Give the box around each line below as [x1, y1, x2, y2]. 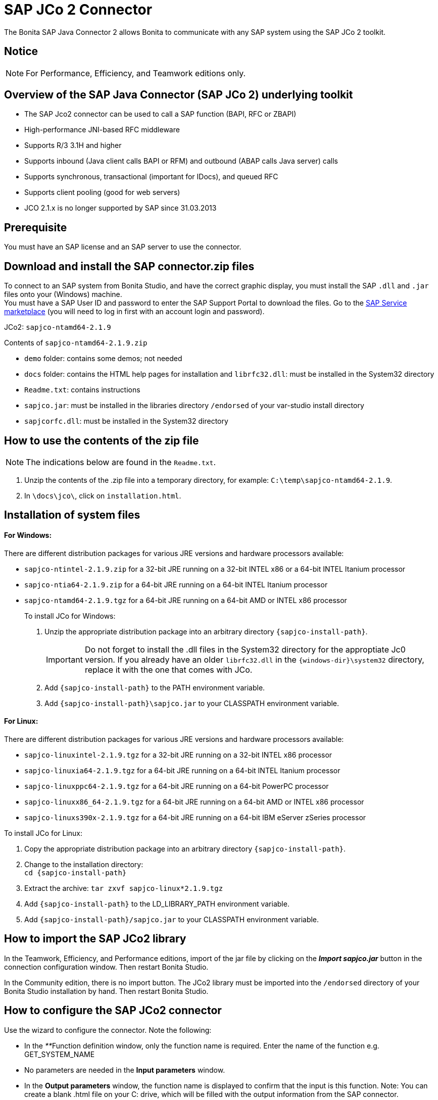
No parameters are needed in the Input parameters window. [24, 1065, 225, 1074]
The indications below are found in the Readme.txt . [26, 457, 216, 467]
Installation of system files [4, 509, 140, 522]
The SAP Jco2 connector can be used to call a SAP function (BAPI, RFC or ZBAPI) [24, 110, 297, 119]
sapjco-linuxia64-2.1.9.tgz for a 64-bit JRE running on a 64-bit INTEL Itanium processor [24, 766, 340, 775]
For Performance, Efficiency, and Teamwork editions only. [26, 68, 246, 78]
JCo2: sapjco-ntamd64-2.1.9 [4, 323, 111, 332]
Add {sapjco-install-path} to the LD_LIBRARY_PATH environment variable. [24, 899, 289, 908]
